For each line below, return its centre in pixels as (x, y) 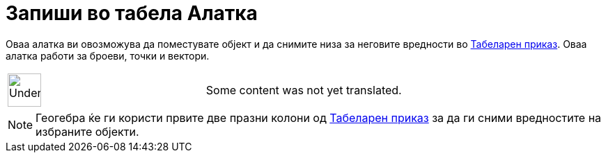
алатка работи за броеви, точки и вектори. (108, 55)
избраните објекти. (87, 131)
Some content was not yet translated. (304, 90)
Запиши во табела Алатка (132, 13)
